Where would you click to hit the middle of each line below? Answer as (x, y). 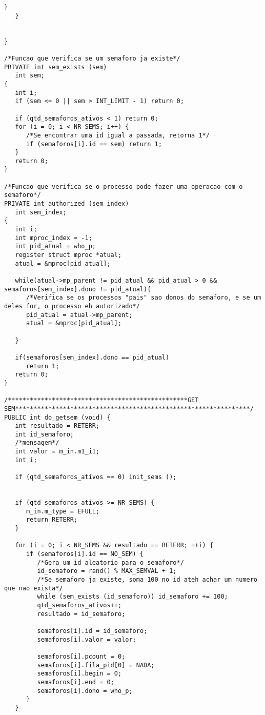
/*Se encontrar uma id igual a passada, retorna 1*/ (118, 135)
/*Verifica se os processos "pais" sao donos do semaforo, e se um (144, 298)
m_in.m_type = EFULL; (63, 511)
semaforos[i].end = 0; (76, 682)
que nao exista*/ (34, 588)
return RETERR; (52, 520)
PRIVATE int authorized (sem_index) (67, 204)
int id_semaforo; (45, 434)
